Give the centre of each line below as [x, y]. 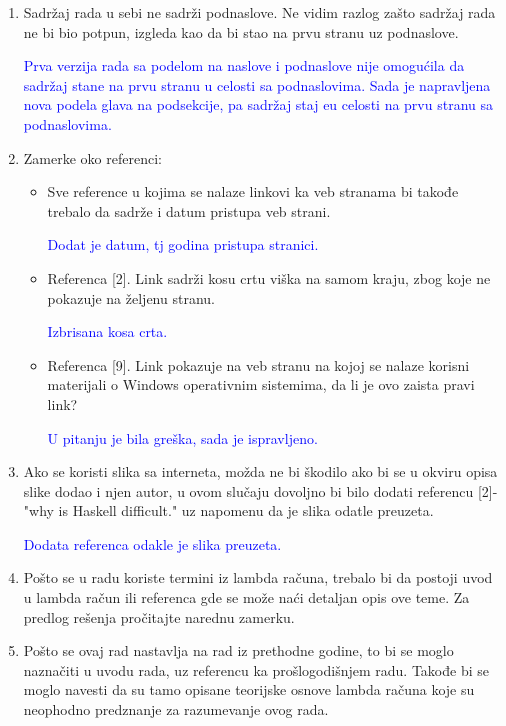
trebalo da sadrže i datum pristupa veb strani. [189, 210]
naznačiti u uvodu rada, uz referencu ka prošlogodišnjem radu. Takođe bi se [256, 669]
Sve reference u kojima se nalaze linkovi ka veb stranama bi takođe [253, 191]
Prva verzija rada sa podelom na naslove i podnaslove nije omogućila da [244, 65]
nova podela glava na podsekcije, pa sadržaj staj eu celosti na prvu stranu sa [258, 104]
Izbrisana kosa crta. [107, 331]
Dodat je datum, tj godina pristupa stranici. [183, 244]
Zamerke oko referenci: [92, 157]
